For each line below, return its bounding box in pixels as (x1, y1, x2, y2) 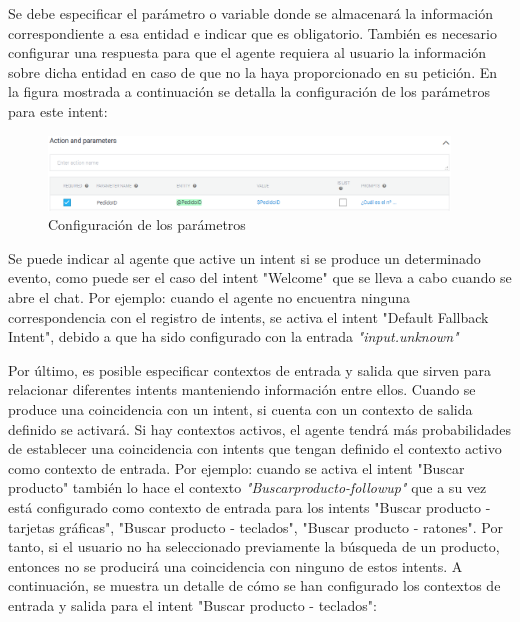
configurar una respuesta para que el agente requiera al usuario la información (8, 42, 487, 63)
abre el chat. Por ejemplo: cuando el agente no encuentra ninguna (8, 287, 411, 308)
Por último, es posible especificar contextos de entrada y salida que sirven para (8, 359, 492, 380)
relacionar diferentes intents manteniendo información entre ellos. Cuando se (8, 379, 476, 400)
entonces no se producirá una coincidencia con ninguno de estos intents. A (8, 555, 463, 576)
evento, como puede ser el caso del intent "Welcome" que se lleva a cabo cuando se (8, 267, 512, 288)
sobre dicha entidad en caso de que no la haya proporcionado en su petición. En (8, 61, 498, 82)
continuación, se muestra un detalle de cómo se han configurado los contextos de (8, 575, 501, 596)
